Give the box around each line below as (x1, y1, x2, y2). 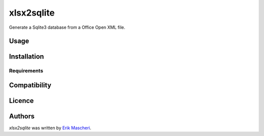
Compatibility (9, 81, 51, 89)
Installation (9, 53, 44, 61)
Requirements (9, 67, 44, 74)
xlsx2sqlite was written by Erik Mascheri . (9, 125, 91, 131)
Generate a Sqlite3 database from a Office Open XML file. (9, 24, 126, 30)
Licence (9, 97, 34, 105)
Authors (9, 112, 35, 120)
